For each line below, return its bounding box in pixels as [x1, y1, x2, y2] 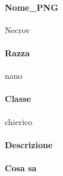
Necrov [5, 23, 30, 36]
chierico [5, 115, 33, 127]
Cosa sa [5, 161, 37, 174]
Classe [5, 92, 31, 105]
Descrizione [5, 138, 53, 151]
